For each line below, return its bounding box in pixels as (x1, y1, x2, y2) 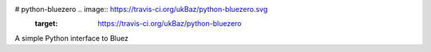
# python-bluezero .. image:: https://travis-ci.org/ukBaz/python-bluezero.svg (14, 5, 268, 13)
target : (34, 19, 58, 28)
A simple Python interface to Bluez (14, 33, 129, 43)
